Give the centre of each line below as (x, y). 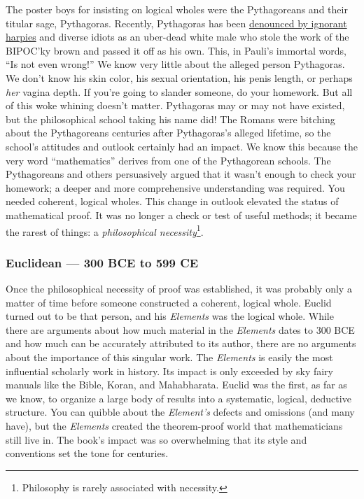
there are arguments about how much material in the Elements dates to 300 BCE (180, 329)
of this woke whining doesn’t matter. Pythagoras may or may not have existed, (175, 105)
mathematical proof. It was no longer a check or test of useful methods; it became (181, 215)
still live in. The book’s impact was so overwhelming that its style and (156, 439)
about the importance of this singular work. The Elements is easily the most (169, 357)
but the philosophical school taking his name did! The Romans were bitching (170, 119)
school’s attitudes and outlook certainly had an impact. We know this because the (182, 146)
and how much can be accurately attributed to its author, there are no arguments (181, 343)
